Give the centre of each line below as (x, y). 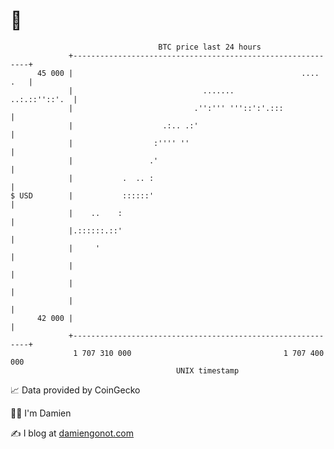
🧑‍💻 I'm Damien (41, 413)
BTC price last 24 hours (210, 47)
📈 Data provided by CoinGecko (75, 390)
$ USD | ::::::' (82, 195)
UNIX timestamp (207, 370)
